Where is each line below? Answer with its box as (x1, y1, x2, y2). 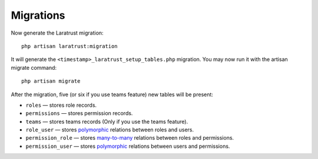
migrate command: (11, 64, 57, 71)
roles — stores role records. (25, 102, 97, 109)
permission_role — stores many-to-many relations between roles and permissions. (25, 134, 234, 141)
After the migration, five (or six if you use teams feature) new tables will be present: (11, 91, 213, 98)
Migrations (11, 9, 65, 22)
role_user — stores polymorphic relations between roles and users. (25, 126, 194, 133)
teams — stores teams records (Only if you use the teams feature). (25, 118, 188, 125)
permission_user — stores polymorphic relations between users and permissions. (25, 143, 230, 150)
